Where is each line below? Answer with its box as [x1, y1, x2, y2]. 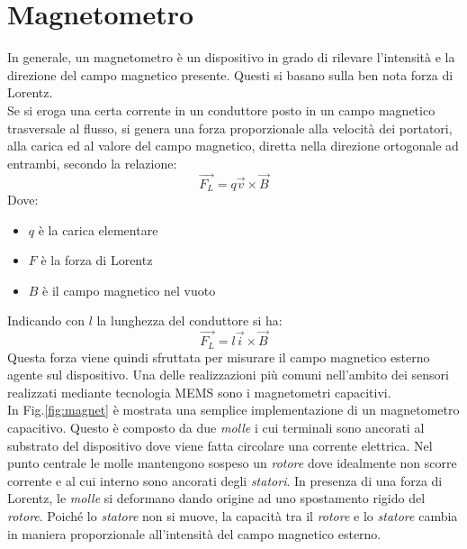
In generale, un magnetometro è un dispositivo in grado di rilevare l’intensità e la [7, 48, 455, 67]
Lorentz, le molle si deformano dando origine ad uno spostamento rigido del [7, 489, 426, 508]
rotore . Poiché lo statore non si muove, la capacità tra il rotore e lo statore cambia [7, 506, 458, 525]
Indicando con [7, 311, 85, 330]
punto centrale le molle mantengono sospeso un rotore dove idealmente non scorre [7, 453, 457, 472]
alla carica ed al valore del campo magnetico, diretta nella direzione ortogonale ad [7, 136, 459, 155]
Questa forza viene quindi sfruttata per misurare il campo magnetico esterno [7, 347, 430, 366]
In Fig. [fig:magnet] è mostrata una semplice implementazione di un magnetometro [7, 400, 460, 419]
